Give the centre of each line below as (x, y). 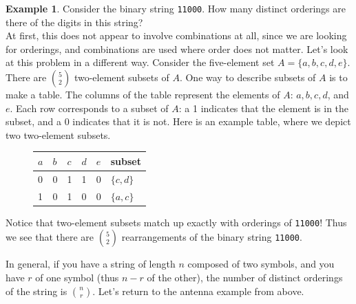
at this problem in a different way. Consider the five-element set (140, 62)
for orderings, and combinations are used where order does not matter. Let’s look (177, 48)
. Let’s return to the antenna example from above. (198, 291)
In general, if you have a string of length (91, 264)
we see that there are (50, 237)
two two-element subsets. (58, 134)
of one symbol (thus (77, 277)
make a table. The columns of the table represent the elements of (143, 95)
